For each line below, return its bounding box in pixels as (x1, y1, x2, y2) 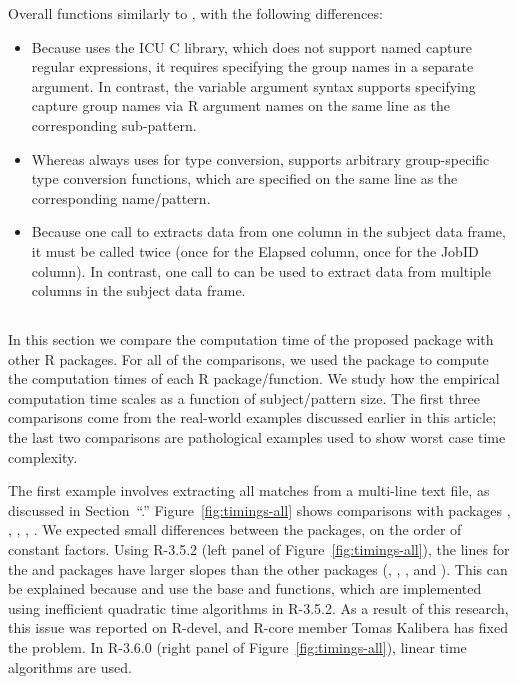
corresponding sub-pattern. (31, 114, 197, 135)
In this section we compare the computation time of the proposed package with (8, 329, 494, 350)
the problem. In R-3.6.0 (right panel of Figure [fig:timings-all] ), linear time (8, 637, 467, 658)
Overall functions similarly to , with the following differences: (8, 3, 383, 23)
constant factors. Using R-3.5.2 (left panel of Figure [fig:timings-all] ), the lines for (8, 539, 510, 560)
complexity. (8, 446, 78, 467)
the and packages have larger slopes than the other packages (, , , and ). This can (8, 558, 508, 579)
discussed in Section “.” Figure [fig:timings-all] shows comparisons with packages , (8, 499, 511, 520)
